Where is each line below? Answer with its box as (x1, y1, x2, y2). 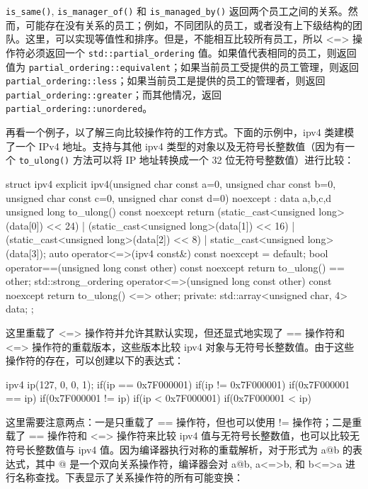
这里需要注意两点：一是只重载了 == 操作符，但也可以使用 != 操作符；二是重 (6, 414, 362, 429)
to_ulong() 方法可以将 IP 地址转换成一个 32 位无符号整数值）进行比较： (18, 152, 355, 167)
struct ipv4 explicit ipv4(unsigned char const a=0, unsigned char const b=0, (6, 176, 336, 191)
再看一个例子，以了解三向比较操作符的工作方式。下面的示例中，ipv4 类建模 (6, 125, 355, 140)
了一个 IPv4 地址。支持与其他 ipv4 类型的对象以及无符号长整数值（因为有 (6, 138, 345, 153)
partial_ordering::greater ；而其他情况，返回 (6, 86, 222, 101)
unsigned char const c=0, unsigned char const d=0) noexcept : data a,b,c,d (6, 190, 332, 205)
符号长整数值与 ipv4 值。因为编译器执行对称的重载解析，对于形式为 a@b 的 (6, 442, 352, 457)
